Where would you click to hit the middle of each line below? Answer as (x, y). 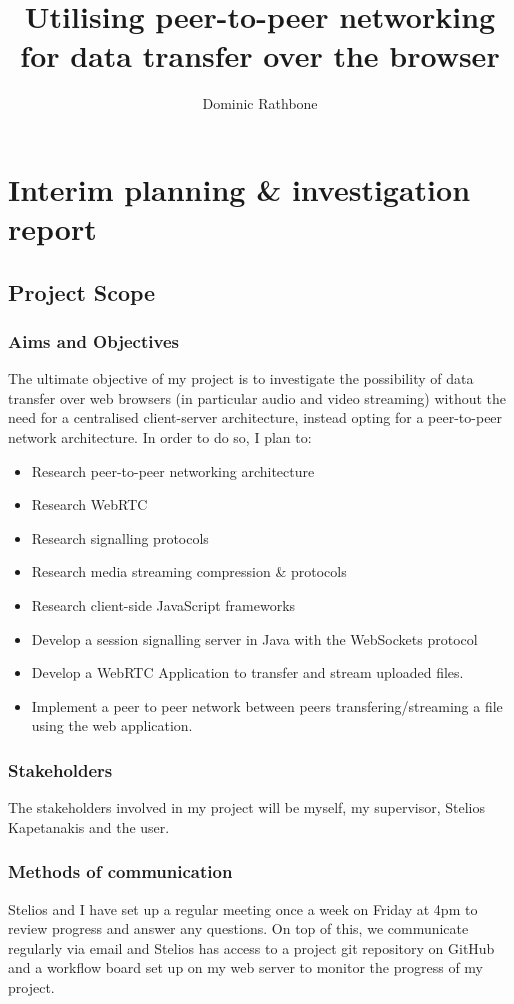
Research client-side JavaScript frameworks (163, 605)
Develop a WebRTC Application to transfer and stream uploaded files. (247, 672)
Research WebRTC (89, 504)
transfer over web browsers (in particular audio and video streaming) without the (257, 397)
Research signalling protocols (120, 537)
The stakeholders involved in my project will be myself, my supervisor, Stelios (246, 807)
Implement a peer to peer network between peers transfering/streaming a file (267, 705)
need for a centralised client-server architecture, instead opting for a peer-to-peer (255, 417)
